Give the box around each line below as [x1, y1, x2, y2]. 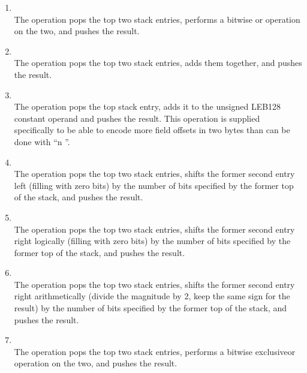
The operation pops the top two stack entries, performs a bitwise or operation [14, 13, 300, 25]
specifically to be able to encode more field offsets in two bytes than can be [14, 124, 290, 136]
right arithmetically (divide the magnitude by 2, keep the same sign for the [14, 290, 290, 302]
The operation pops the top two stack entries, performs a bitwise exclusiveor [14, 345, 296, 357]
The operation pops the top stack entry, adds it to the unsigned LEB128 [14, 100, 281, 113]
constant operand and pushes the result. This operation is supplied [14, 112, 260, 124]
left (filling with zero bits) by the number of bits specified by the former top [14, 179, 294, 191]
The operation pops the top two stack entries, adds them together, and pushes [14, 56, 302, 69]
